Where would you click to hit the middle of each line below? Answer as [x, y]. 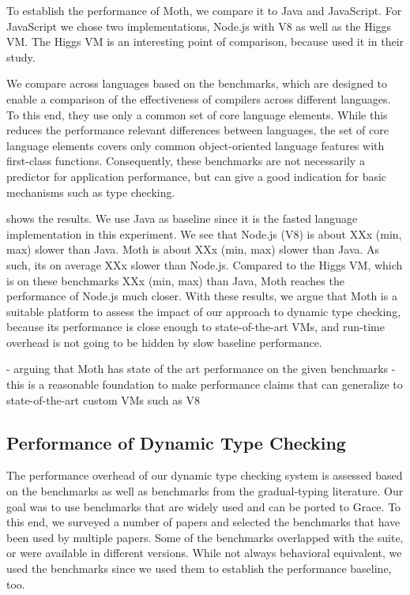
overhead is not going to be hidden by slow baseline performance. [164, 342]
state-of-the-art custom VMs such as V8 [103, 399]
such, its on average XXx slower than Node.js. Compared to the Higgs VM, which [205, 264]
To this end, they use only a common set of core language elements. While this [197, 114]
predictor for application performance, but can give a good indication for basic [197, 176]
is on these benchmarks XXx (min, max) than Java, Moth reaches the [175, 280]
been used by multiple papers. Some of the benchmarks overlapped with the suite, [205, 537]
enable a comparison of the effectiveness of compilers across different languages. [199, 98]
